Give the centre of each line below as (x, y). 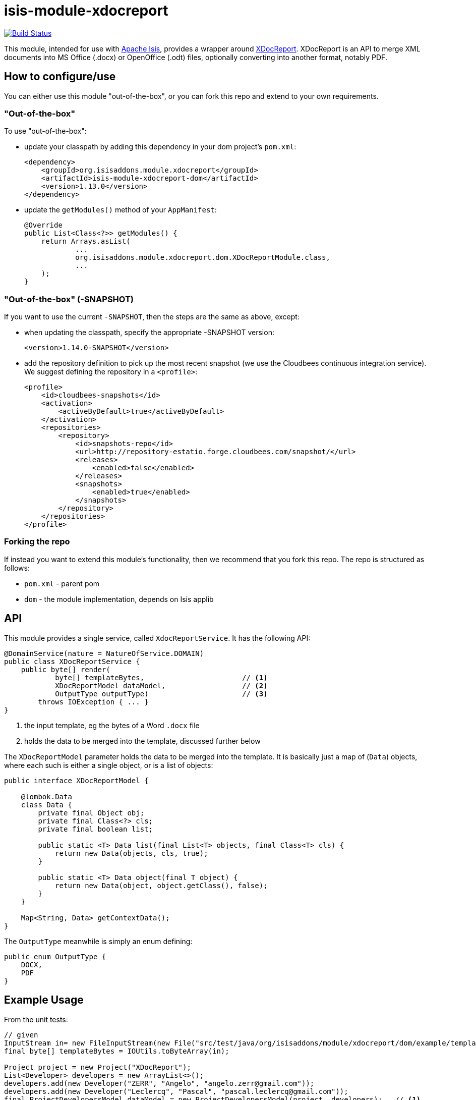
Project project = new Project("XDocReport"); (98, 1067)
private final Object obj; (91, 813)
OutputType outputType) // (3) (161, 694)
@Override (43, 225)
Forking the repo (37, 542)
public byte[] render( (66, 669)
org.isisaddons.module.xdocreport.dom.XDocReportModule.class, (203, 258)
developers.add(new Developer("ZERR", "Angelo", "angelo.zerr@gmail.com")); (159, 1083)
